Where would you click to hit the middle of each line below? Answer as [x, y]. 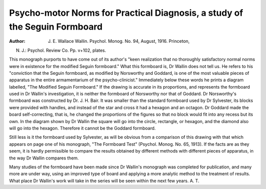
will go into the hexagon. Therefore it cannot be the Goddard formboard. [83, 128]
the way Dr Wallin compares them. [44, 158]
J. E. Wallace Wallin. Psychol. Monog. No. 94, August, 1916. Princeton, [119, 41]
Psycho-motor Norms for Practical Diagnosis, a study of [126, 13]
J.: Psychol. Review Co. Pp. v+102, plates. [64, 50]
